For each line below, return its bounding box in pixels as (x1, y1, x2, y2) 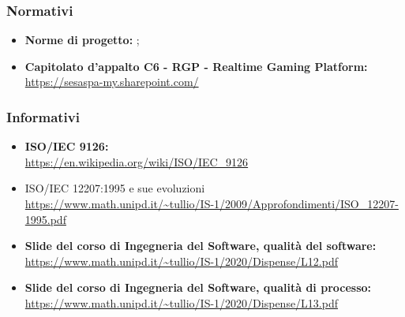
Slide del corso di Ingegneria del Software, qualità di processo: (24, 279, 372, 296)
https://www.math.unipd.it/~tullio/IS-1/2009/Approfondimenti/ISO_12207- (24, 196, 399, 211)
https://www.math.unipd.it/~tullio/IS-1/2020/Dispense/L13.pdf (24, 294, 339, 311)
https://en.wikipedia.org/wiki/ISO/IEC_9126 (24, 153, 249, 170)
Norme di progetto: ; (24, 32, 140, 48)
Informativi (6, 106, 80, 126)
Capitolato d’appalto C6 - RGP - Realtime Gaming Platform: (24, 58, 368, 74)
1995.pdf (24, 211, 66, 227)
